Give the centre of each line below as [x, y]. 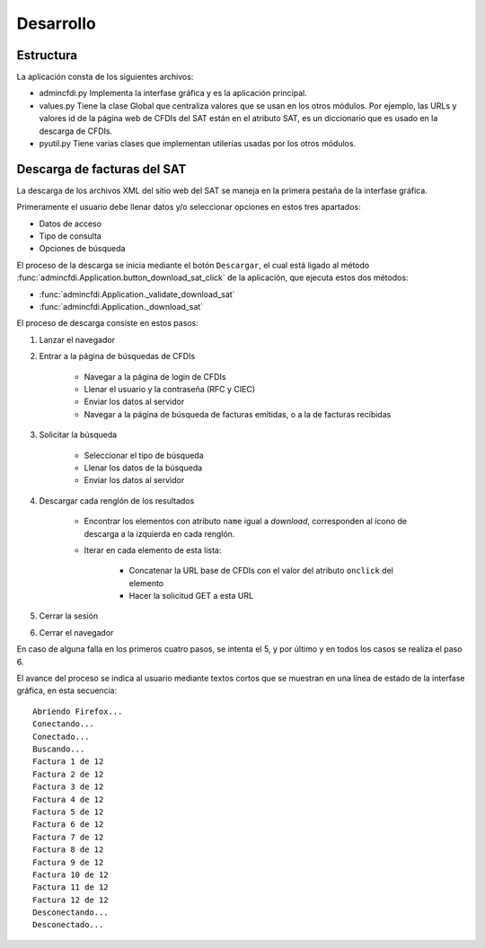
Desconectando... [71, 913]
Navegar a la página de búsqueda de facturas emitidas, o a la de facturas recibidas [238, 414]
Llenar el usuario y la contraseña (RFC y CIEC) [170, 389]
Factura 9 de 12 [68, 862]
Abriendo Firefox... [78, 711]
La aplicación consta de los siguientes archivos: [105, 77]
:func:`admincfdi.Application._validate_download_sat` [137, 294]
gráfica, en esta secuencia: [67, 690]
